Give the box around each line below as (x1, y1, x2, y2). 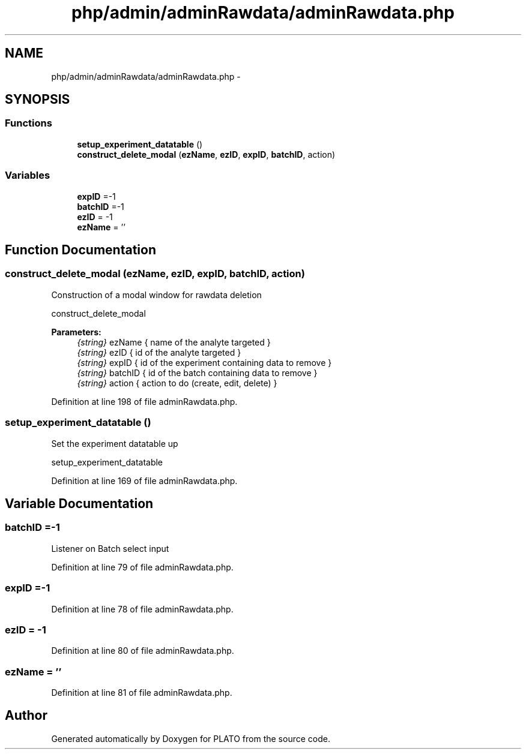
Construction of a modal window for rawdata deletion (51, 289, 262, 300)
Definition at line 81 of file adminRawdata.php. (51, 687, 232, 698)
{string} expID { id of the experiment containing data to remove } (77, 357, 332, 368)
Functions (5, 117, 52, 130)
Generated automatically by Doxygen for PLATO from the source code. (51, 733, 330, 744)
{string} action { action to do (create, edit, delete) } (77, 377, 277, 388)
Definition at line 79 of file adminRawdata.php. (51, 561, 234, 572)
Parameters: (51, 326, 101, 337)
